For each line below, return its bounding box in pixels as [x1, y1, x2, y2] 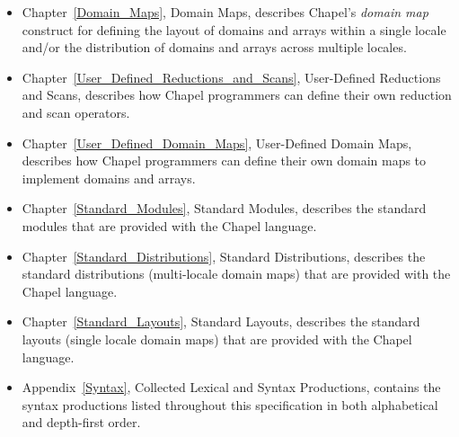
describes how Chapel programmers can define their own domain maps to [22, 151, 427, 170]
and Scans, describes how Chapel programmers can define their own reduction [22, 85, 452, 104]
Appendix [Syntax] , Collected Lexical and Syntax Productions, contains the [22, 378, 441, 397]
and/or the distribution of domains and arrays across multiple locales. [22, 38, 407, 57]
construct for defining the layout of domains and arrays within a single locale [22, 20, 446, 39]
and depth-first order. [22, 413, 141, 432]
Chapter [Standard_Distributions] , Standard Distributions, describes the [22, 246, 426, 265]
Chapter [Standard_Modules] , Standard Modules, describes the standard [22, 199, 427, 218]
